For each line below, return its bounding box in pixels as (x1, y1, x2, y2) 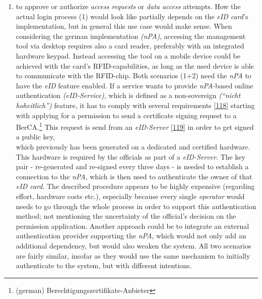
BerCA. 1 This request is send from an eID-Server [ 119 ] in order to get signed (16, 120, 254, 132)
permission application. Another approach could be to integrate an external (16, 220, 249, 231)
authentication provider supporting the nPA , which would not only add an (16, 230, 246, 241)
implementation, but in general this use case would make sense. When (16, 21, 232, 31)
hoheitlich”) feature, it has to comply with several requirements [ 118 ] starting (16, 99, 255, 110)
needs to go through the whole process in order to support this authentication (16, 201, 256, 211)
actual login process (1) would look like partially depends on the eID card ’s (16, 11, 248, 21)
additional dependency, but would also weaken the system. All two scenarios (16, 240, 251, 251)
